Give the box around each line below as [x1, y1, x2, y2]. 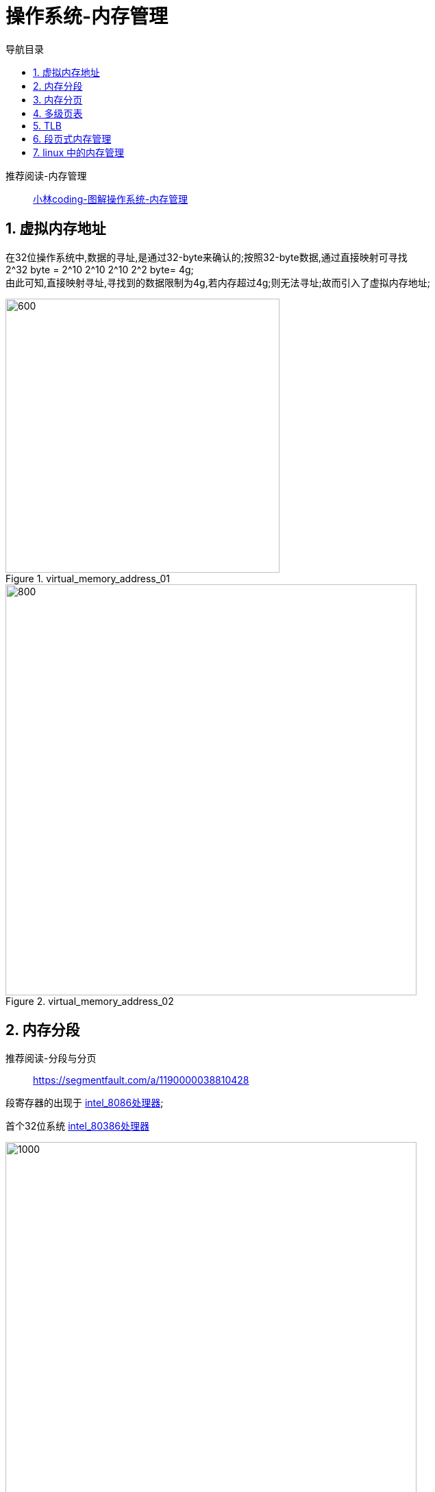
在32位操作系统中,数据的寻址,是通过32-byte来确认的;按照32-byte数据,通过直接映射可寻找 [5, 251, 408, 263]
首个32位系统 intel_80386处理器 [5, 1120, 150, 1132]
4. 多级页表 [33, 107, 83, 119]
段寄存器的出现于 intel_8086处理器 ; [5, 1097, 164, 1109]
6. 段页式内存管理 [33, 132, 112, 145]
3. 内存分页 [33, 93, 83, 105]
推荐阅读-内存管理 [5, 169, 87, 182]
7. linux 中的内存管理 [33, 146, 125, 158]
